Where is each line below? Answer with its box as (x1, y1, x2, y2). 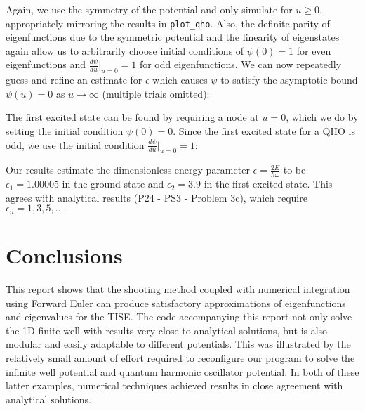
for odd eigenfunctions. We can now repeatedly (139, 57, 342, 72)
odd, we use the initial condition (6, 137, 145, 152)
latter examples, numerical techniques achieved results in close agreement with (6, 378, 343, 393)
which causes (152, 72, 208, 87)
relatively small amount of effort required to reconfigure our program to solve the (6, 350, 355, 365)
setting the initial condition (6, 124, 124, 138)
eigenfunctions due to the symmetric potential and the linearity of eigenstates (6, 30, 340, 44)
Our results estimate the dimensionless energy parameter (6, 162, 250, 177)
